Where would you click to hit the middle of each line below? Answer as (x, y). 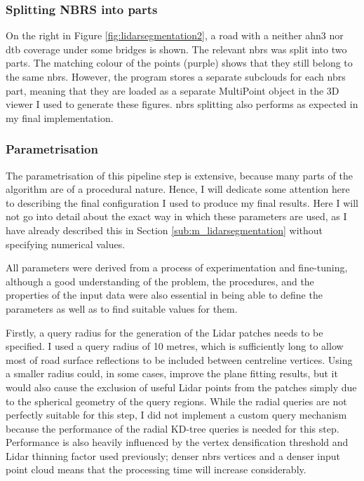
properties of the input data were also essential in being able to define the (164, 295)
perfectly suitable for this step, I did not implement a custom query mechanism (176, 415)
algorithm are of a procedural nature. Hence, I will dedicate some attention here (178, 189)
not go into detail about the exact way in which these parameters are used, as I (176, 216)
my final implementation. (60, 117)
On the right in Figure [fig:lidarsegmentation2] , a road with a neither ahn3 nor (175, 35)
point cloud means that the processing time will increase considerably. (156, 469)
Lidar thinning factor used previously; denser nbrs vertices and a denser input (173, 455)
